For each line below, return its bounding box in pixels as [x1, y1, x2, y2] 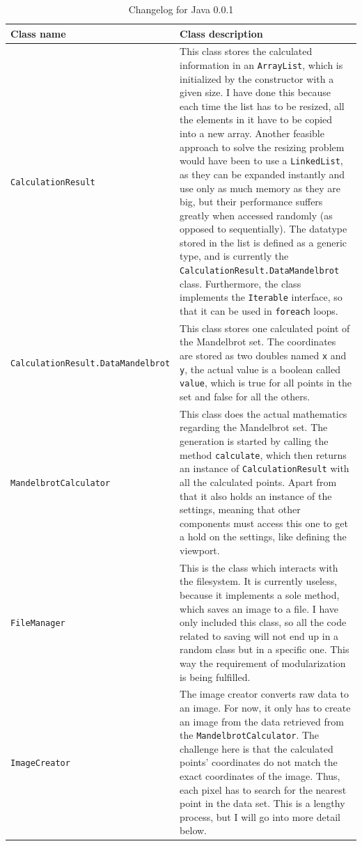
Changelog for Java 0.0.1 [128, 2, 234, 16]
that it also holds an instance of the [180, 488, 332, 503]
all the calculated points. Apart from [180, 474, 337, 489]
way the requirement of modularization [180, 655, 346, 670]
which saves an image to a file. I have [180, 601, 339, 616]
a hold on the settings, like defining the [180, 529, 347, 544]
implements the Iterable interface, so [180, 290, 343, 304]
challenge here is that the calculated [180, 741, 333, 755]
